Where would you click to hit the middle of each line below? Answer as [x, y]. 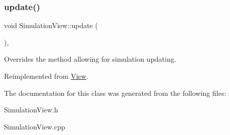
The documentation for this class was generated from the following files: [115, 93]
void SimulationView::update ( [51, 25]
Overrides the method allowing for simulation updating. [90, 59]
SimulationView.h [31, 110]
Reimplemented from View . [46, 76]
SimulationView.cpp [35, 126]
